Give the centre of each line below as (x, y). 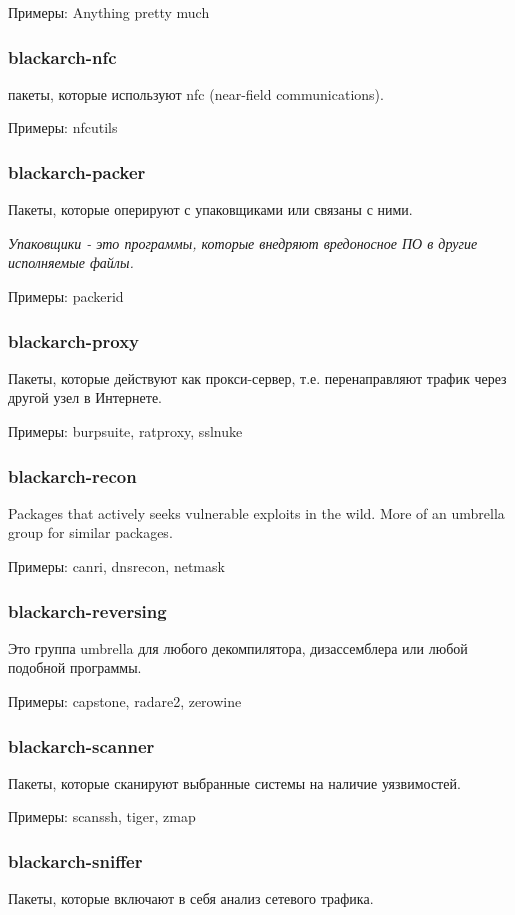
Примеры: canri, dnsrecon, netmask (116, 566)
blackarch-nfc (62, 56)
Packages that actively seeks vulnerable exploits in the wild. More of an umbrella (256, 512)
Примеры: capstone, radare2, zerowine (125, 701)
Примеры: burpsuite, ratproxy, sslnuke (125, 431)
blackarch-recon (72, 475)
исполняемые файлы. (71, 262)
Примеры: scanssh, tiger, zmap (102, 816)
